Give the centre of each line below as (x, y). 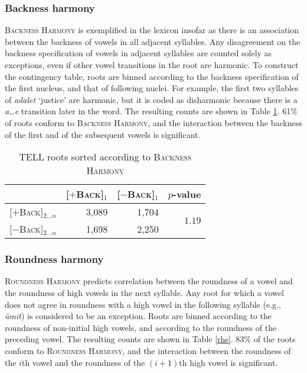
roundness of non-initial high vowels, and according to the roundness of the (141, 327)
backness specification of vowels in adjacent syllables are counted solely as (138, 53)
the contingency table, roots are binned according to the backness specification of (152, 76)
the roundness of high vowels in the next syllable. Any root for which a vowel (144, 292)
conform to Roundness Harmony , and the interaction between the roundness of (148, 350)
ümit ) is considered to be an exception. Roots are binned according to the (138, 316)
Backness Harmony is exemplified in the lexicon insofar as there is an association (152, 30)
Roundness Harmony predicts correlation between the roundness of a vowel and (149, 281)
